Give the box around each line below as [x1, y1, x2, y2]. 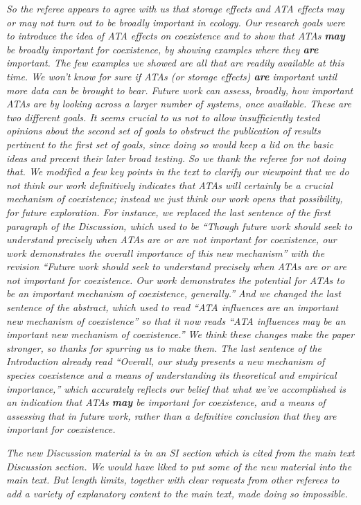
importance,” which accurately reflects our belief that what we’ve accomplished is [6, 381, 346, 396]
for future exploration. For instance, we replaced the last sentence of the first [6, 204, 331, 219]
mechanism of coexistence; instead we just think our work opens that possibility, [6, 191, 343, 206]
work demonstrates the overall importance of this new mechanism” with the [6, 245, 325, 260]
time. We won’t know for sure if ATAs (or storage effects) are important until [6, 69, 337, 83]
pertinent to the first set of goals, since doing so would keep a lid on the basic [6, 136, 333, 151]
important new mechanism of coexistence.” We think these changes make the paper [6, 327, 355, 342]
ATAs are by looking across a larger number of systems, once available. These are [6, 96, 351, 111]
